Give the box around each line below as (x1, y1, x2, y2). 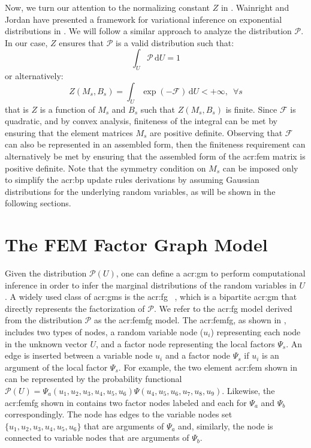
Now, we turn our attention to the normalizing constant (5, 1, 210, 13)
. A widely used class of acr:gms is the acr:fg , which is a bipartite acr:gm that (5, 290, 297, 303)
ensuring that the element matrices (5, 126, 133, 139)
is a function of (40, 103, 95, 115)
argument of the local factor (5, 360, 108, 373)
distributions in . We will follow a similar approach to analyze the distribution (5, 25, 292, 37)
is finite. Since (225, 103, 277, 115)
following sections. (5, 197, 71, 209)
